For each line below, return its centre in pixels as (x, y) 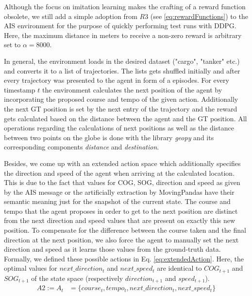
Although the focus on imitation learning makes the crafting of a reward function (125, 6)
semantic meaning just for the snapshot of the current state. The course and (117, 201)
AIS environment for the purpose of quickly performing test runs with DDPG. (120, 26)
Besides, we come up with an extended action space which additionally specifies (122, 163)
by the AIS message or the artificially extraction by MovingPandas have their (119, 192)
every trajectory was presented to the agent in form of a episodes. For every (117, 80)
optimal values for (31, 268)
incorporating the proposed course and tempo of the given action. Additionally (121, 99)
